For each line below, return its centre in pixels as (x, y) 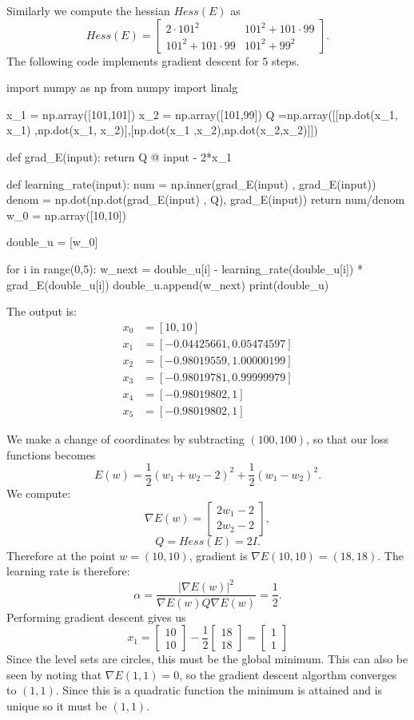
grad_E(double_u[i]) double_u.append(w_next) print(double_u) (168, 284)
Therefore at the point (61, 555)
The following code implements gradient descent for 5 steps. (153, 60)
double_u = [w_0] (52, 242)
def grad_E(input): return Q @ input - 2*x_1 (119, 156)
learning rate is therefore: (68, 571)
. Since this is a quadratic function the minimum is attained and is (219, 690)
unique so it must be (57, 705)
